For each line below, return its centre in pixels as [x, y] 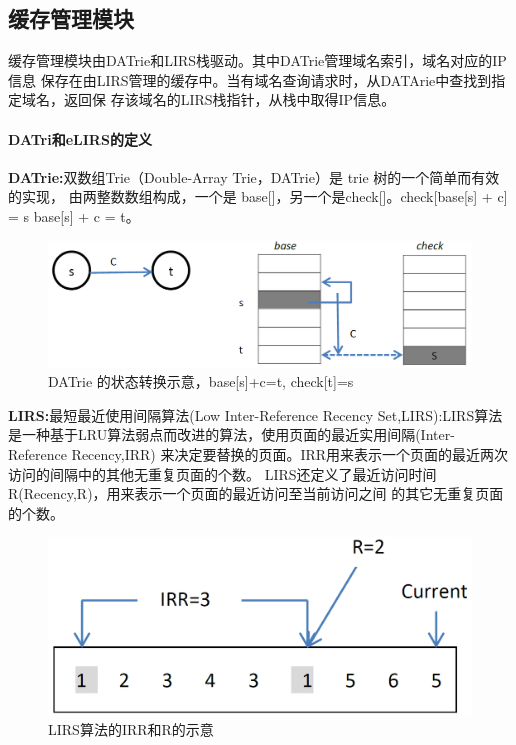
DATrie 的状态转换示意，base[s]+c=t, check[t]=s [201, 381]
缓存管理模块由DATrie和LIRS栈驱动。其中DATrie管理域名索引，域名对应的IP [257, 60]
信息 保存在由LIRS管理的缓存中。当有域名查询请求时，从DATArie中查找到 [250, 79]
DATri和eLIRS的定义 [80, 138]
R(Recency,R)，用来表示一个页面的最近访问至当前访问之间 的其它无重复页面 [256, 493]
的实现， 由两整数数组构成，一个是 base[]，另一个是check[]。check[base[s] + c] [258, 196]
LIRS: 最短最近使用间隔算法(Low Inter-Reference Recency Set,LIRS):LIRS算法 [255, 414]
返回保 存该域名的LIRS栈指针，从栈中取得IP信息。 [229, 99]
